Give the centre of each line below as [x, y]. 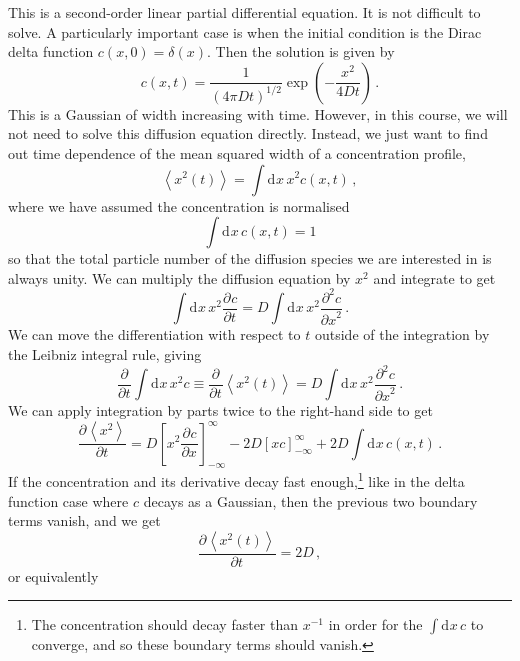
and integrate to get [434, 277]
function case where [68, 500]
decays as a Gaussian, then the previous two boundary [310, 500]
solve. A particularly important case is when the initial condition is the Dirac [245, 31]
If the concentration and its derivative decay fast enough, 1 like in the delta [236, 480]
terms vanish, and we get [84, 520]
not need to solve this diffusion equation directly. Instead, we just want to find [248, 133]
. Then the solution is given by [301, 51]
